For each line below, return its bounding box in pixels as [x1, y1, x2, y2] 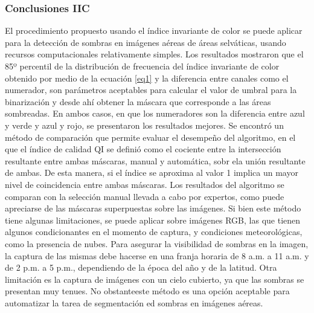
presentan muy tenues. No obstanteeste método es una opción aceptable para [5, 285, 290, 297]
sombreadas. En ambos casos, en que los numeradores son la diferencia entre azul [5, 107, 305, 120]
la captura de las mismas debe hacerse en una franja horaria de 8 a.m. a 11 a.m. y [5, 249, 309, 262]
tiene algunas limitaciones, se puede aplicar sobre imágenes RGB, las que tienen [5, 213, 301, 226]
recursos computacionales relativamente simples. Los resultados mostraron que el [5, 48, 304, 60]
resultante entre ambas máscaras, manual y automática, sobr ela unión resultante [5, 154, 306, 167]
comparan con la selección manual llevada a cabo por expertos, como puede [5, 190, 284, 202]
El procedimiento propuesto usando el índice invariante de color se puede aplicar [5, 24, 303, 37]
